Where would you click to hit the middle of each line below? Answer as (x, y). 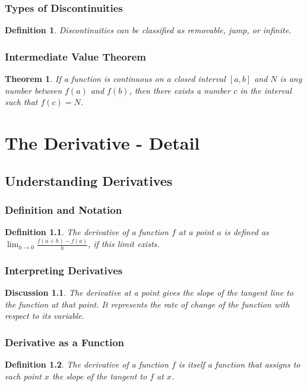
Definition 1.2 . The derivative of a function (87, 364)
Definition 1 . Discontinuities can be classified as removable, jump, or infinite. (148, 30)
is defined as (246, 232)
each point (23, 376)
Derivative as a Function (65, 342)
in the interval (266, 90)
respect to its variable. (45, 316)
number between (34, 90)
